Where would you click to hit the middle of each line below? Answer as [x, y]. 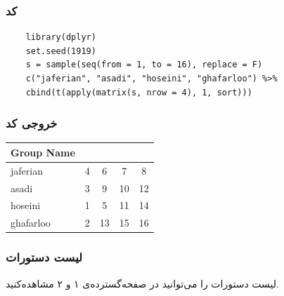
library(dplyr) [61, 38]
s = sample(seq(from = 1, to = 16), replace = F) [144, 65]
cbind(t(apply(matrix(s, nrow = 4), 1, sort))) [139, 92]
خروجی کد [32, 123]
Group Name [43, 152]
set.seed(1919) [61, 51]
